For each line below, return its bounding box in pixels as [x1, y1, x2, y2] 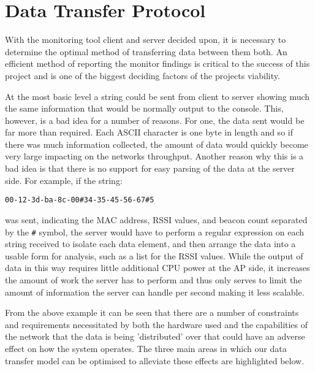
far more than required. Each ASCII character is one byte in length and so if [5, 126, 293, 139]
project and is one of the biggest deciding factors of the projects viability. [5, 69, 280, 82]
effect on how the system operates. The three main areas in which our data [5, 342, 287, 354]
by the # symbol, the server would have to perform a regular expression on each [5, 225, 305, 238]
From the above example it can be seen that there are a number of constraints [5, 306, 299, 319]
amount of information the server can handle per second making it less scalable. [5, 285, 305, 298]
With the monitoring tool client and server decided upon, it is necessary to [5, 33, 286, 46]
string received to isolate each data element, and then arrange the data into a [5, 237, 296, 250]
